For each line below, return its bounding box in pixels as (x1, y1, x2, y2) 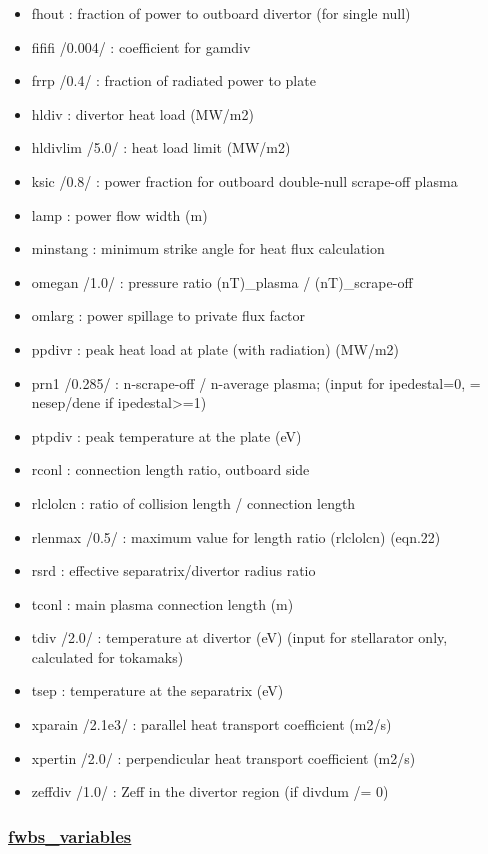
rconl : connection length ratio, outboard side (31, 459, 310, 480)
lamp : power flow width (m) (31, 204, 208, 225)
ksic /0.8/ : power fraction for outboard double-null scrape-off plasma (31, 170, 458, 191)
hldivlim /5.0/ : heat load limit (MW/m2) (31, 137, 291, 158)
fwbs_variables (8, 823, 132, 848)
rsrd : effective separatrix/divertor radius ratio (31, 560, 316, 581)
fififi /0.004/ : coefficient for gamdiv (31, 36, 251, 57)
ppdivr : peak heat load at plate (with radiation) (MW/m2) (31, 338, 400, 359)
